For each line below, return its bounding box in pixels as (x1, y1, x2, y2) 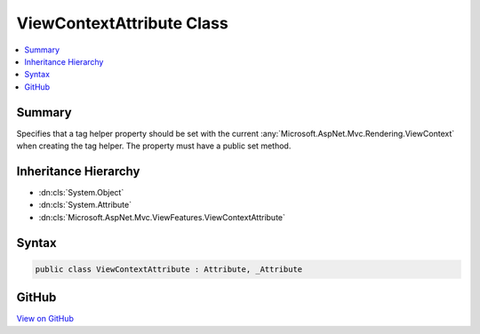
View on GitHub (16, 314, 75, 324)
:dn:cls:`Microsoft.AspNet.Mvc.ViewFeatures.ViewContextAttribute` (38, 211, 286, 222)
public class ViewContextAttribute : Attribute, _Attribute (35, 264, 303, 274)
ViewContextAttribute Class (16, 13, 228, 33)
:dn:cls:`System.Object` (38, 187, 124, 197)
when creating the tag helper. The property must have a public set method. (16, 140, 292, 151)
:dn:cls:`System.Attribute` (38, 200, 132, 211)
